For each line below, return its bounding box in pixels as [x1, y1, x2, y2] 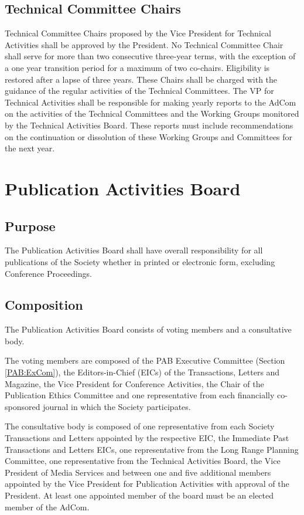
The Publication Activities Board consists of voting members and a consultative [5, 323, 292, 336]
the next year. [5, 142, 55, 154]
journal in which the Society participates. [43, 400, 191, 412]
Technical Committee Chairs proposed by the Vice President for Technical [5, 27, 271, 39]
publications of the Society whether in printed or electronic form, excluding [5, 255, 275, 267]
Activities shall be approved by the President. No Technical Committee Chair [5, 38, 283, 50]
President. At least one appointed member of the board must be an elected [5, 489, 274, 502]
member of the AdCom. [5, 500, 90, 513]
